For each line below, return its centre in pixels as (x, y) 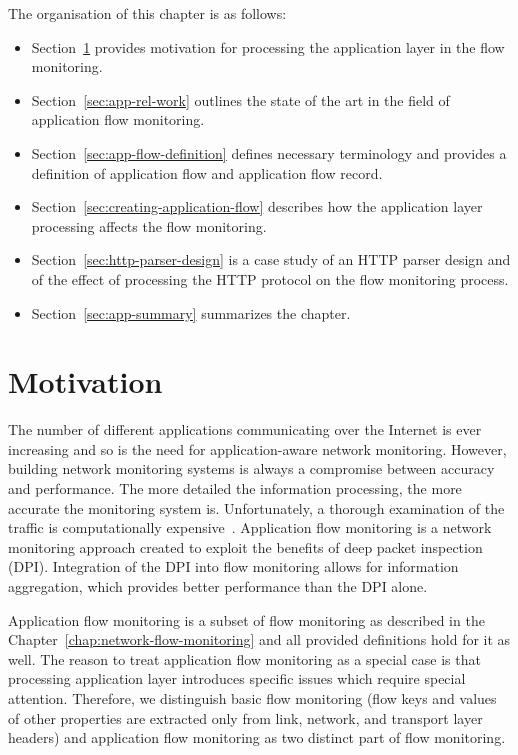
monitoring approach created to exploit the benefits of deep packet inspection (245, 546)
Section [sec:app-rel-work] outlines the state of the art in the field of (240, 99)
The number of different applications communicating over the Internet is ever (245, 429)
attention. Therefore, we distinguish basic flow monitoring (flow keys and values (252, 697)
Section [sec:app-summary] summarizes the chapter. (191, 312)
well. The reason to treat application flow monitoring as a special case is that (244, 658)
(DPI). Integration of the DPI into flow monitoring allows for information (233, 566)
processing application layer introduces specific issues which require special (237, 678)
